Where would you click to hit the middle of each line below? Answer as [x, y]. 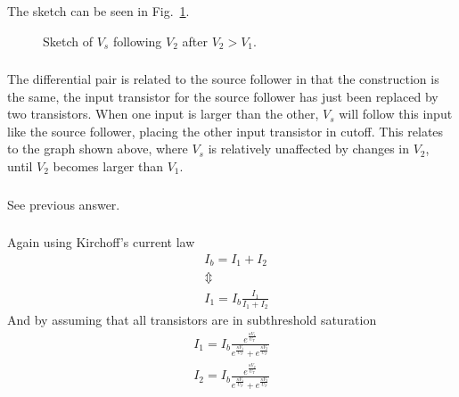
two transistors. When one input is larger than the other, [163, 114]
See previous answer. [64, 204]
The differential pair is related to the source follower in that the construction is [223, 79]
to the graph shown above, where [98, 149]
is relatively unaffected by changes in [309, 149]
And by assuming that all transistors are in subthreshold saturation [192, 320]
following [137, 41]
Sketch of [68, 41]
